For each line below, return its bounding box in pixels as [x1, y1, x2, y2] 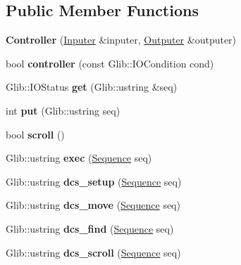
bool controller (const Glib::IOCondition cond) [6, 56, 214, 70]
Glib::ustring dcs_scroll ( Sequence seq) [6, 245, 181, 259]
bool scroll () [6, 127, 65, 141]
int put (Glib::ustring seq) [6, 103, 121, 117]
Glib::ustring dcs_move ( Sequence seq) [6, 198, 180, 212]
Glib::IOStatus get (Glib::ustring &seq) [6, 79, 178, 94]
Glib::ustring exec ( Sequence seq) [6, 150, 152, 165]
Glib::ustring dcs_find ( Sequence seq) [6, 221, 174, 235]
